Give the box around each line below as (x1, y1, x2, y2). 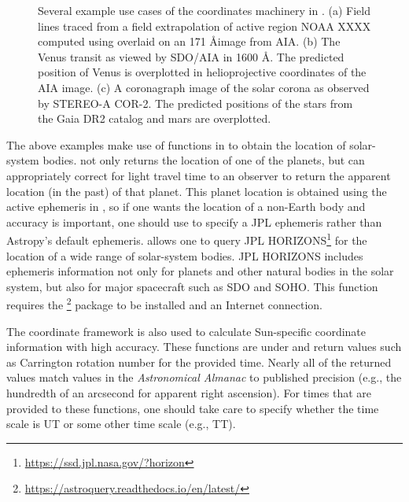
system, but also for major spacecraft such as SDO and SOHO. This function (6, 278, 378, 294)
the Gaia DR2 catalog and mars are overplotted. (38, 110, 271, 127)
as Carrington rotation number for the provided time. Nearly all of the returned (6, 353, 392, 370)
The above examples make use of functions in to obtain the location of (6, 136, 346, 153)
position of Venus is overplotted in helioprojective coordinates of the (38, 64, 367, 80)
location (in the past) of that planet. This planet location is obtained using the (6, 183, 387, 199)
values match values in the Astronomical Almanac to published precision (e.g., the (6, 369, 402, 386)
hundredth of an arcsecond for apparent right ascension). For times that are (6, 384, 371, 400)
